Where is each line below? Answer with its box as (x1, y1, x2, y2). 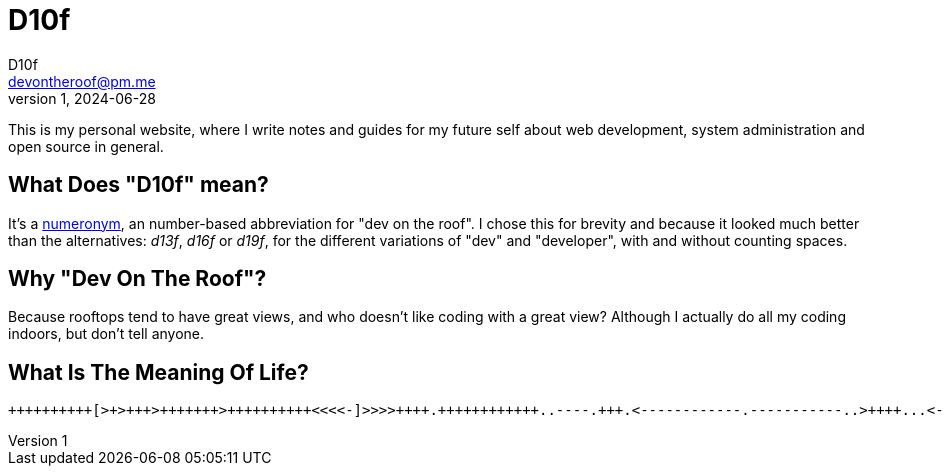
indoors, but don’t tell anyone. (8, 325, 205, 343)
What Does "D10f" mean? (8, 172, 269, 198)
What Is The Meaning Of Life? (8, 359, 309, 385)
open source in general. (8, 137, 164, 155)
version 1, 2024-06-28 (8, 89, 156, 107)
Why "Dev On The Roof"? (8, 266, 267, 292)
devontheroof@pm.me (8, 72, 156, 90)
